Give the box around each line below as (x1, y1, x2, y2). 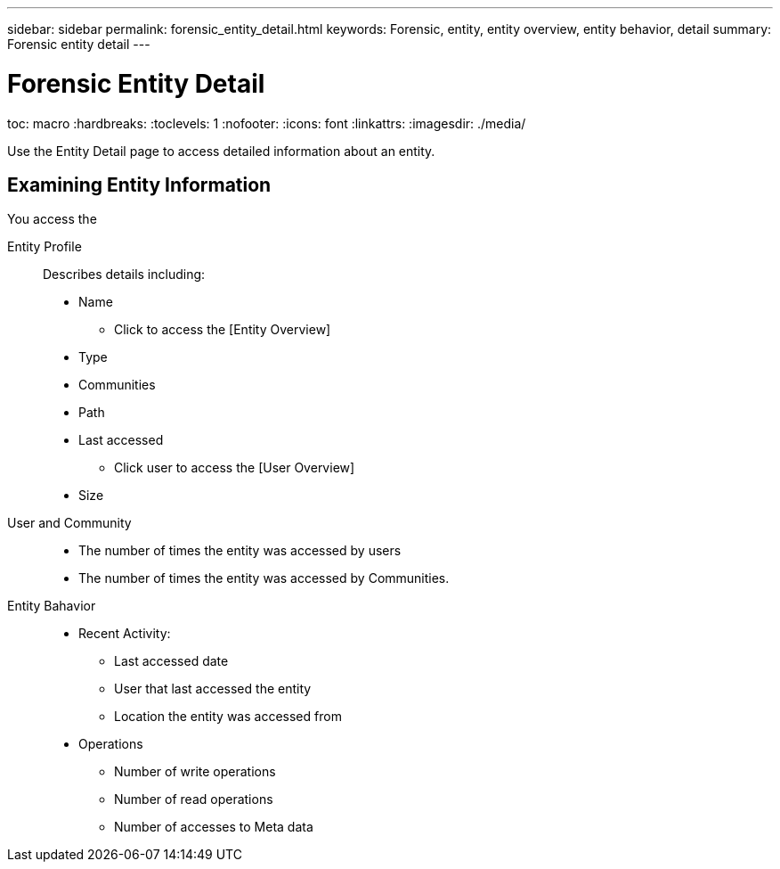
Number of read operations (114, 791, 273, 808)
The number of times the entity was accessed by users (78, 543, 402, 559)
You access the (7, 211, 97, 227)
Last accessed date (114, 653, 229, 669)
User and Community (7, 515, 132, 531)
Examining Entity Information (7, 173, 272, 196)
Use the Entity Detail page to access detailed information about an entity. (7, 143, 435, 159)
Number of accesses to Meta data (114, 819, 313, 835)
